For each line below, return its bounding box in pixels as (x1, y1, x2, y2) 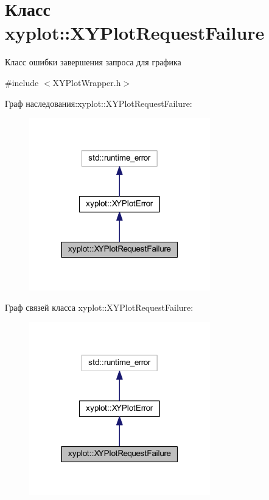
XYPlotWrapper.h (52, 76, 121, 89)
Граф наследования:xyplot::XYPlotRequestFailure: (5, 96, 192, 109)
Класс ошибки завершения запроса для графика (5, 56, 181, 68)
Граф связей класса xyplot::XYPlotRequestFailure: (5, 301, 194, 314)
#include (5, 76, 39, 89)
